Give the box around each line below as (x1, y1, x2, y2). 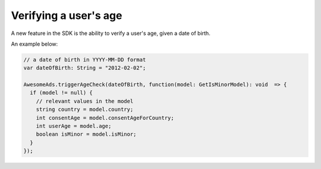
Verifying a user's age (11, 9, 122, 22)
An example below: (11, 40, 58, 47)
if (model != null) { (30, 90, 93, 96)
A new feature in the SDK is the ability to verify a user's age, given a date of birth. (11, 30, 210, 37)
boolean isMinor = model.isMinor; (36, 131, 137, 138)
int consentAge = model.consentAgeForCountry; (36, 114, 175, 121)
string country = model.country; (36, 106, 134, 113)
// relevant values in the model (36, 98, 134, 104)
